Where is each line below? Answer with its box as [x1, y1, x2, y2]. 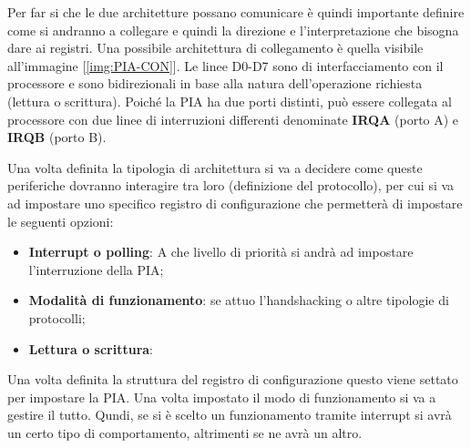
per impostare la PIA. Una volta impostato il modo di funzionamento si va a [7, 387, 436, 406]
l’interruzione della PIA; [28, 260, 164, 279]
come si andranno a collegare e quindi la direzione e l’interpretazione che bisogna [7, 20, 459, 39]
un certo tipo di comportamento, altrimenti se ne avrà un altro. [7, 423, 363, 442]
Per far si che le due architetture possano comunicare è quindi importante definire [7, 3, 465, 21]
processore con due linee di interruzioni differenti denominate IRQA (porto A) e [7, 109, 459, 128]
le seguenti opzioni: [7, 211, 114, 230]
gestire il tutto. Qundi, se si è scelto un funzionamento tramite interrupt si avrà [7, 405, 452, 424]
